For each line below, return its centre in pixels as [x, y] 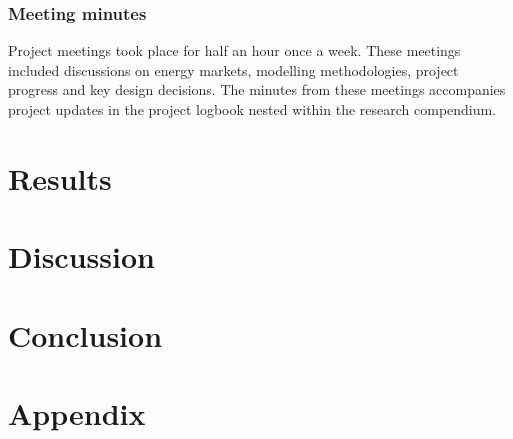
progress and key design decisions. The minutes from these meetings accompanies [257, 89]
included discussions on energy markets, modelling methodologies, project [233, 69]
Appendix [77, 412]
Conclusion [85, 334]
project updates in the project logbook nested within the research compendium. [252, 109]
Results [60, 177]
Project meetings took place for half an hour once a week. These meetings [234, 50]
